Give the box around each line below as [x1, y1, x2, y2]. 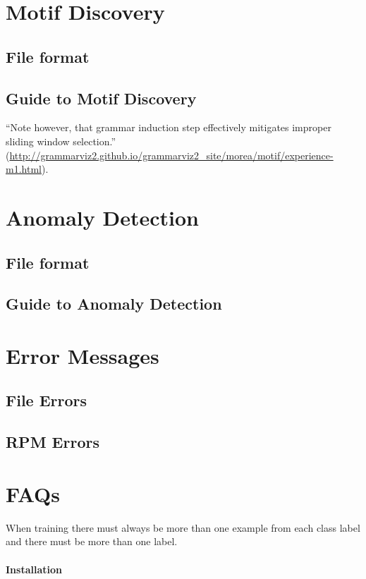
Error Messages [6, 341, 159, 370]
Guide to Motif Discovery [6, 87, 197, 109]
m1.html [6, 161, 42, 176]
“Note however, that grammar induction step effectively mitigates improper [6, 120, 331, 135]
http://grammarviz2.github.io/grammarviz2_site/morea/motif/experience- [9, 147, 334, 162]
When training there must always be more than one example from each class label [6, 520, 360, 535]
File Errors [6, 389, 87, 411]
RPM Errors [6, 431, 99, 453]
